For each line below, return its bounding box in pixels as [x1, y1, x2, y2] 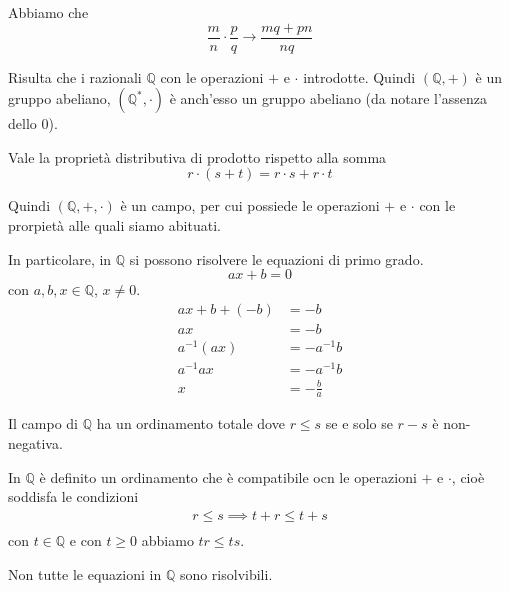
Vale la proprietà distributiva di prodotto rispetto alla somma [8, 146, 387, 167]
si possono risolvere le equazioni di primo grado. [129, 248, 424, 269]
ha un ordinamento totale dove [96, 413, 285, 434]
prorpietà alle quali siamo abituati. [8, 215, 221, 236]
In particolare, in [8, 248, 112, 269]
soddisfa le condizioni [8, 486, 139, 507]
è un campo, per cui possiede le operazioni [120, 195, 380, 216]
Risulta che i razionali [8, 66, 142, 87]
